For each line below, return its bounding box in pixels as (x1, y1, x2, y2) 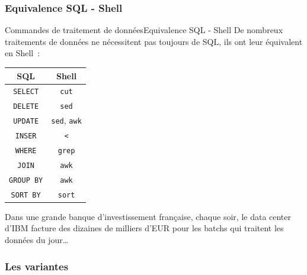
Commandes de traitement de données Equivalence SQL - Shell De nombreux (5, 24, 283, 36)
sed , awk (51, 114, 82, 127)
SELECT (13, 88, 39, 96)
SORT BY (11, 190, 41, 199)
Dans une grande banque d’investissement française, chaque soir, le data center (5, 210, 292, 222)
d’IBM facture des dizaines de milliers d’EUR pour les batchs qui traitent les (5, 222, 284, 234)
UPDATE (13, 117, 39, 126)
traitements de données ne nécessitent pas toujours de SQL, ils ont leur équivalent (5, 35, 303, 47)
